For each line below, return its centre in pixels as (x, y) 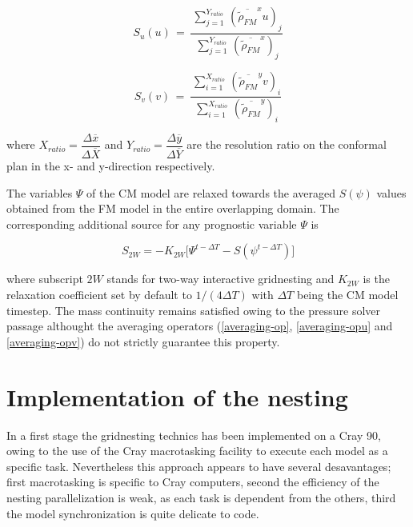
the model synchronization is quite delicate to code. (133, 513)
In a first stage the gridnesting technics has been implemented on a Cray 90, (194, 435)
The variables (40, 192)
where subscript (45, 279)
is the (376, 279)
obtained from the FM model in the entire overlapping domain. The (173, 208)
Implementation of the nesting (177, 396)
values (391, 192)
